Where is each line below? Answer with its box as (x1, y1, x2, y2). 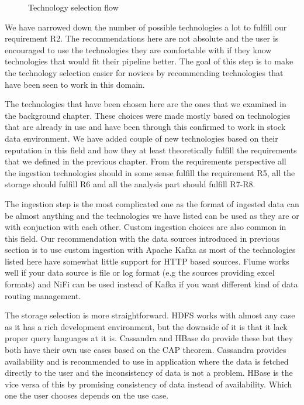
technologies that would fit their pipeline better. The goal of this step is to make (5, 55, 293, 67)
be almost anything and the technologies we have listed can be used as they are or (5, 209, 299, 221)
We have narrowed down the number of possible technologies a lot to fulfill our (5, 20, 287, 33)
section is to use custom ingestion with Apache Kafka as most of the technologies (5, 243, 296, 256)
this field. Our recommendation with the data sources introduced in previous (5, 232, 279, 244)
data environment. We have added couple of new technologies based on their (5, 132, 278, 144)
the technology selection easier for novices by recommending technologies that (5, 66, 284, 78)
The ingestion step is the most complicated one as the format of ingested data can (5, 197, 299, 210)
